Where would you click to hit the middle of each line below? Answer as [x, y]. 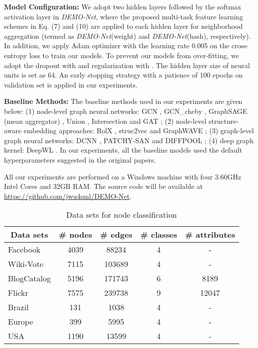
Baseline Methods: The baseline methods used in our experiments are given [123, 101]
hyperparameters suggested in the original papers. [80, 159]
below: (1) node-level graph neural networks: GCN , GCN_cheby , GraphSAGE [126, 111]
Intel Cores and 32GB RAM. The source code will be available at [104, 186]
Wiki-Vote [26, 264]
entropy [16, 55]
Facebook [24, 250]
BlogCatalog [30, 278]
